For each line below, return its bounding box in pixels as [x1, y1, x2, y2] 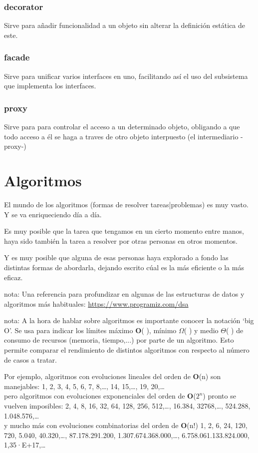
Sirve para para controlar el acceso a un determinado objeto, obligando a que [4, 121, 240, 132]
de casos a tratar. [4, 354, 57, 365]
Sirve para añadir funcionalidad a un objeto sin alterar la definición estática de [4, 20, 246, 30]
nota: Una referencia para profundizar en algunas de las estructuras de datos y [4, 289, 245, 299]
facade [4, 51, 30, 63]
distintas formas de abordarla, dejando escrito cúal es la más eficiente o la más [4, 262, 244, 272]
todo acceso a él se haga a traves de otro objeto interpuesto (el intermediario [4, 131, 239, 141]
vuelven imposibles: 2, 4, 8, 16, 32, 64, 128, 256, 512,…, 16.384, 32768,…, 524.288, [4, 401, 251, 411]
